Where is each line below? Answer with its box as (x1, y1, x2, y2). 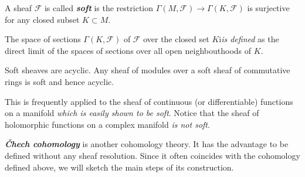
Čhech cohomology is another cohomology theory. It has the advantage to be (5, 138, 289, 150)
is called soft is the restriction (44, 2, 154, 13)
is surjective (247, 2, 290, 13)
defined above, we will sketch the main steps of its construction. (5, 161, 234, 173)
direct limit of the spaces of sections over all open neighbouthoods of (5, 44, 252, 56)
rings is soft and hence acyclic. (5, 75, 114, 87)
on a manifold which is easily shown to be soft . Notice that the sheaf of (5, 107, 259, 119)
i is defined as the (219, 33, 279, 45)
